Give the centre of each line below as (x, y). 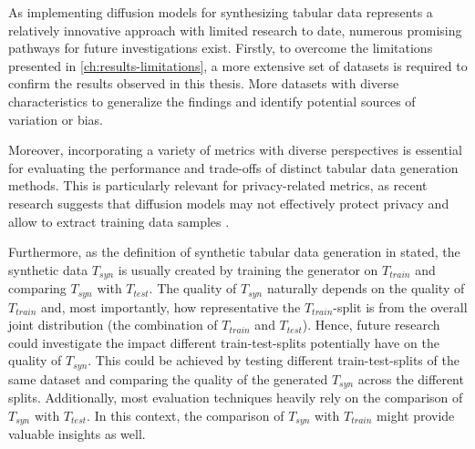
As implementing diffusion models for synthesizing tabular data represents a (221, 12)
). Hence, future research (371, 325)
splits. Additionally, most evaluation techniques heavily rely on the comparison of (236, 398)
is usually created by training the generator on (248, 269)
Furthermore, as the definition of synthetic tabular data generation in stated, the (234, 252)
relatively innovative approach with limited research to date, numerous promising (235, 30)
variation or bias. (56, 119)
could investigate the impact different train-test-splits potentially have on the (224, 342)
